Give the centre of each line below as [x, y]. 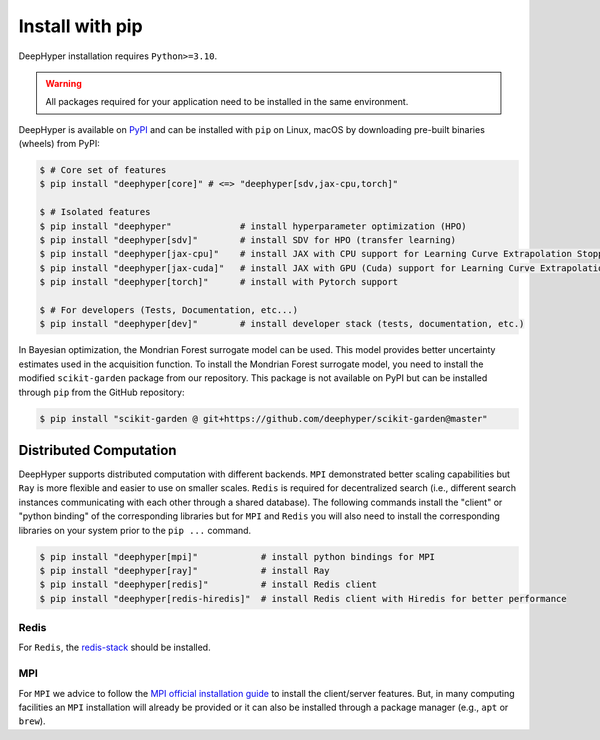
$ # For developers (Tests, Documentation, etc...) [169, 310]
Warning [63, 83]
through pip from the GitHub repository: [101, 392]
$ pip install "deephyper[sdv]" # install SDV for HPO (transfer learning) [248, 240]
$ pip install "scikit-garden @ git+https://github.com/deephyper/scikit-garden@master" [264, 418]
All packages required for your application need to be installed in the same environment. [227, 102]
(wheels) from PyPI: [59, 144]
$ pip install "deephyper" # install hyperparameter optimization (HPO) [253, 226]
